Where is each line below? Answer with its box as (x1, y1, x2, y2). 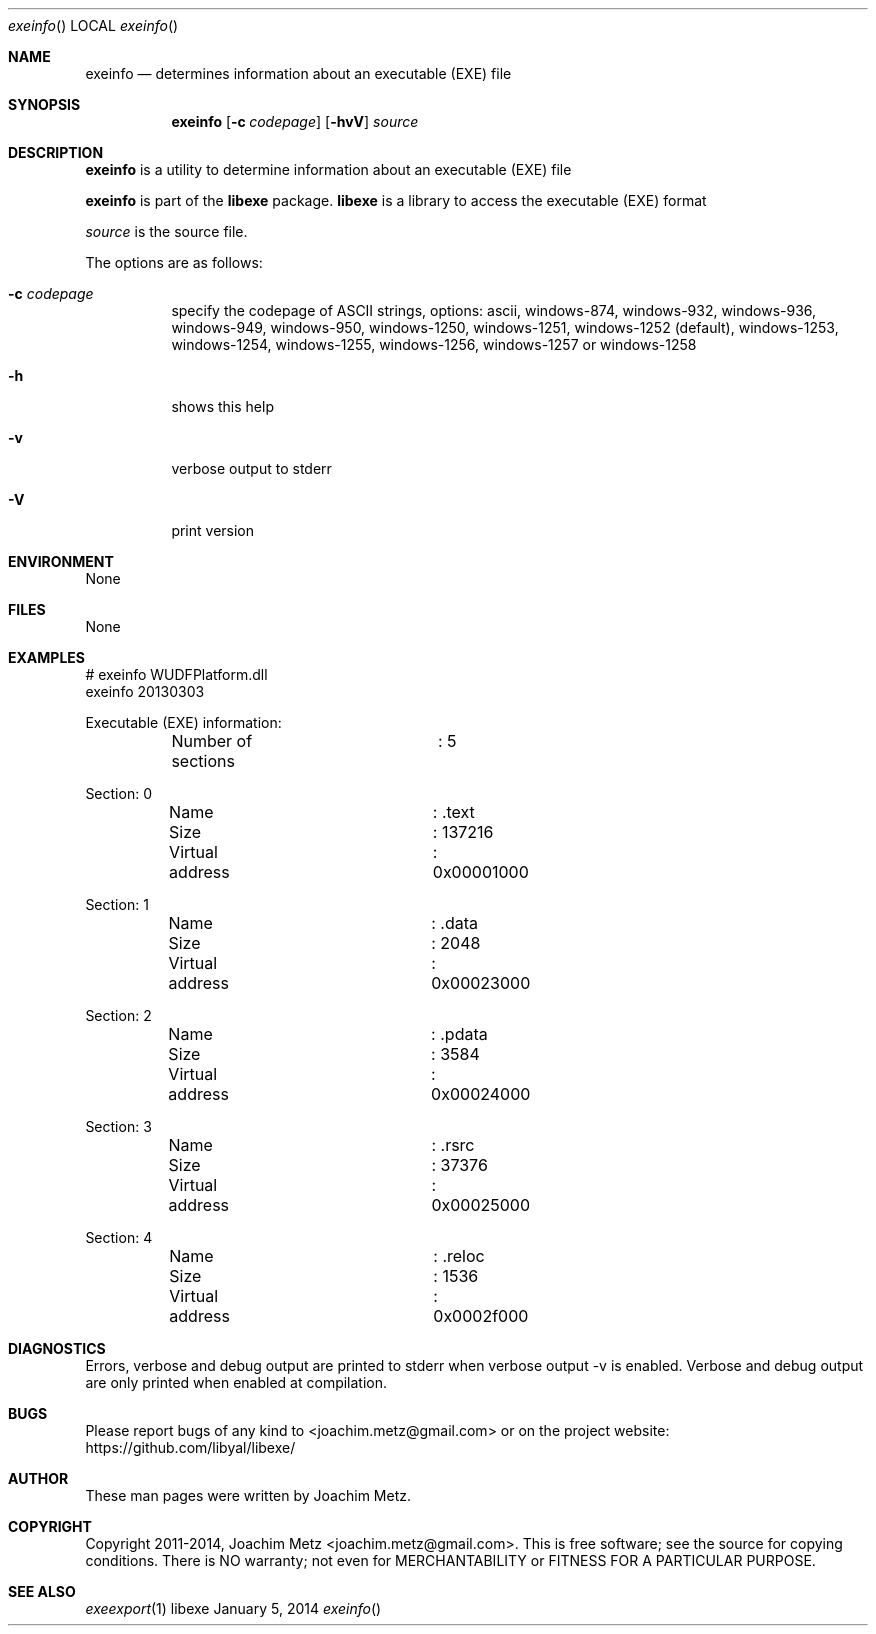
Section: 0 (85, 785, 152, 802)
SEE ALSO (8, 1583, 76, 1600)
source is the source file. (85, 223, 248, 240)
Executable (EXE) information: (85, 714, 282, 731)
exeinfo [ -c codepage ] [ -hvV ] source (171, 113, 419, 130)
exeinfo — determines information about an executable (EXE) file (85, 65, 512, 82)
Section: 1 (85, 896, 149, 913)
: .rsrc (431, 1135, 475, 1155)
